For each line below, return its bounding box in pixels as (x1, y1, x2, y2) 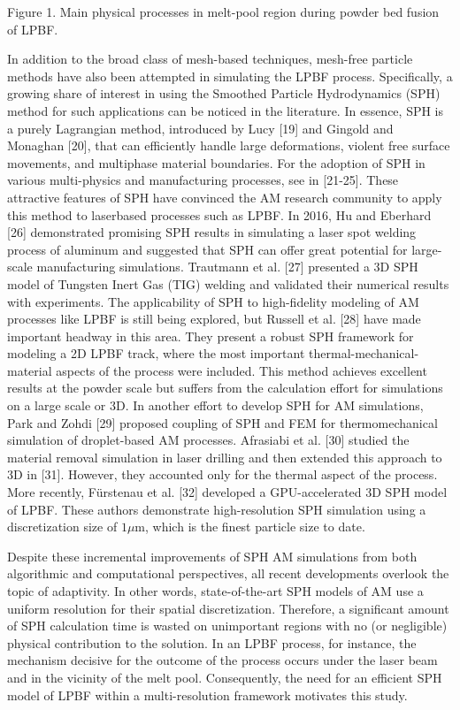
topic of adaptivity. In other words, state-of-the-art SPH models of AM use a (7, 582, 424, 599)
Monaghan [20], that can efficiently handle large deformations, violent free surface (7, 136, 450, 155)
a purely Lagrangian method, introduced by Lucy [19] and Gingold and (7, 118, 394, 137)
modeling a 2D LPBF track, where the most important (7, 344, 305, 363)
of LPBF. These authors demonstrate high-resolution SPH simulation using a (7, 500, 426, 518)
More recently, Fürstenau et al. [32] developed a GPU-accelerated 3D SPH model (7, 483, 448, 501)
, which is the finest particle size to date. (145, 517, 365, 536)
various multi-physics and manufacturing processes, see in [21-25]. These (7, 171, 399, 189)
